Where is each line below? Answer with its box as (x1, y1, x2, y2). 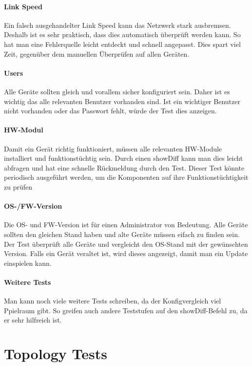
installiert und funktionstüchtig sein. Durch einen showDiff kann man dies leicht (4, 153, 243, 163)
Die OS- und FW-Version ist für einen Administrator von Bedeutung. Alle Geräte (4, 219, 248, 230)
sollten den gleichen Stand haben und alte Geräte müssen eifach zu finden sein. (4, 229, 240, 239)
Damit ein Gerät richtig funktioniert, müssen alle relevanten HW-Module (4, 143, 222, 153)
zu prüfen (4, 181, 33, 192)
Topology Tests (4, 344, 107, 364)
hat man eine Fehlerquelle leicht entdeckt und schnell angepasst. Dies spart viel (4, 39, 241, 49)
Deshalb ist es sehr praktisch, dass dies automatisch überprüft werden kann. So (4, 29, 241, 40)
